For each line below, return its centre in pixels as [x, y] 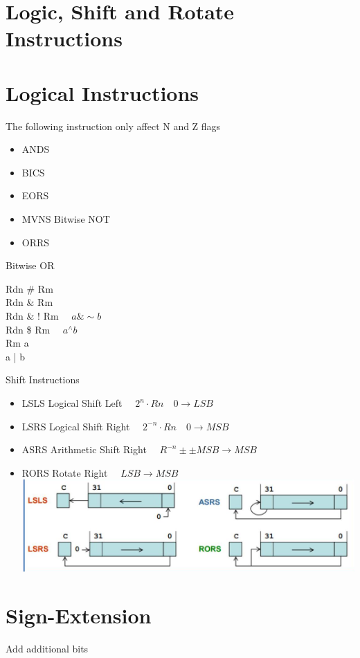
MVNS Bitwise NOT [66, 219]
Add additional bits [47, 648]
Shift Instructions [43, 380]
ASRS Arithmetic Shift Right [84, 449]
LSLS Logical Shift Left [72, 403]
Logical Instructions [102, 92]
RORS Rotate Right [65, 472]
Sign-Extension [79, 615]
